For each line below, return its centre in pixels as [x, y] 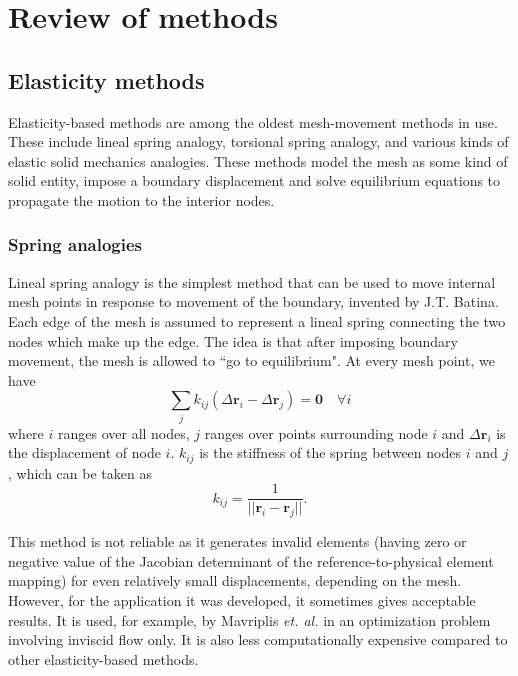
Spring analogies [75, 244]
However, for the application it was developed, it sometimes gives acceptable [242, 599]
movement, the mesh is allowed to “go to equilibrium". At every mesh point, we [251, 360]
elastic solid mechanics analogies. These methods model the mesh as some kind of [258, 160]
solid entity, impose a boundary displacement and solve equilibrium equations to [254, 180]
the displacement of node [84, 452]
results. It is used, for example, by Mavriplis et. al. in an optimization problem [249, 619]
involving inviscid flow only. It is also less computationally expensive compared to [258, 639]
